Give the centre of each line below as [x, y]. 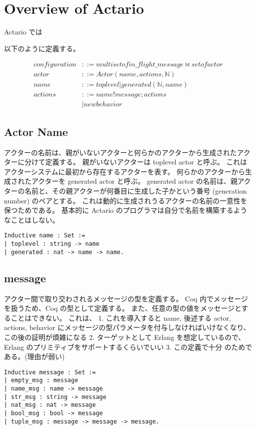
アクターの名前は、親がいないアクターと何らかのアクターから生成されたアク [127, 152]
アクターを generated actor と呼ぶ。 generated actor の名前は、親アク [141, 181]
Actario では [23, 32]
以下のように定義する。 [42, 48]
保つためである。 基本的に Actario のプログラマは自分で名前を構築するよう [126, 210]
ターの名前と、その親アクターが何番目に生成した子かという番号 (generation [126, 191]
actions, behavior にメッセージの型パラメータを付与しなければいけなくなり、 [127, 327]
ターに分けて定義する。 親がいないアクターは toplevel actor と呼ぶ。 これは [126, 162]
